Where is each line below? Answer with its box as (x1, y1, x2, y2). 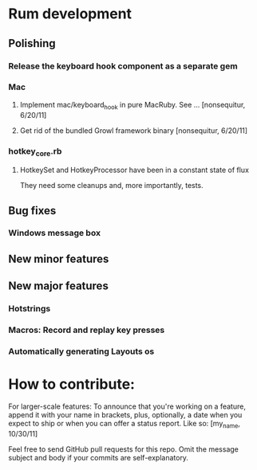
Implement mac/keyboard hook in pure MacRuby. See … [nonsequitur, (19, 100, 246, 112)
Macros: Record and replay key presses (8, 324, 165, 335)
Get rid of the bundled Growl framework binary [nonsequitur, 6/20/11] (19, 125, 248, 135)
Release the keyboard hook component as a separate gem (8, 61, 238, 72)
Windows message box (8, 228, 101, 239)
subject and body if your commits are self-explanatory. (8, 452, 189, 462)
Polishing (8, 37, 56, 50)
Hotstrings (8, 304, 51, 315)
